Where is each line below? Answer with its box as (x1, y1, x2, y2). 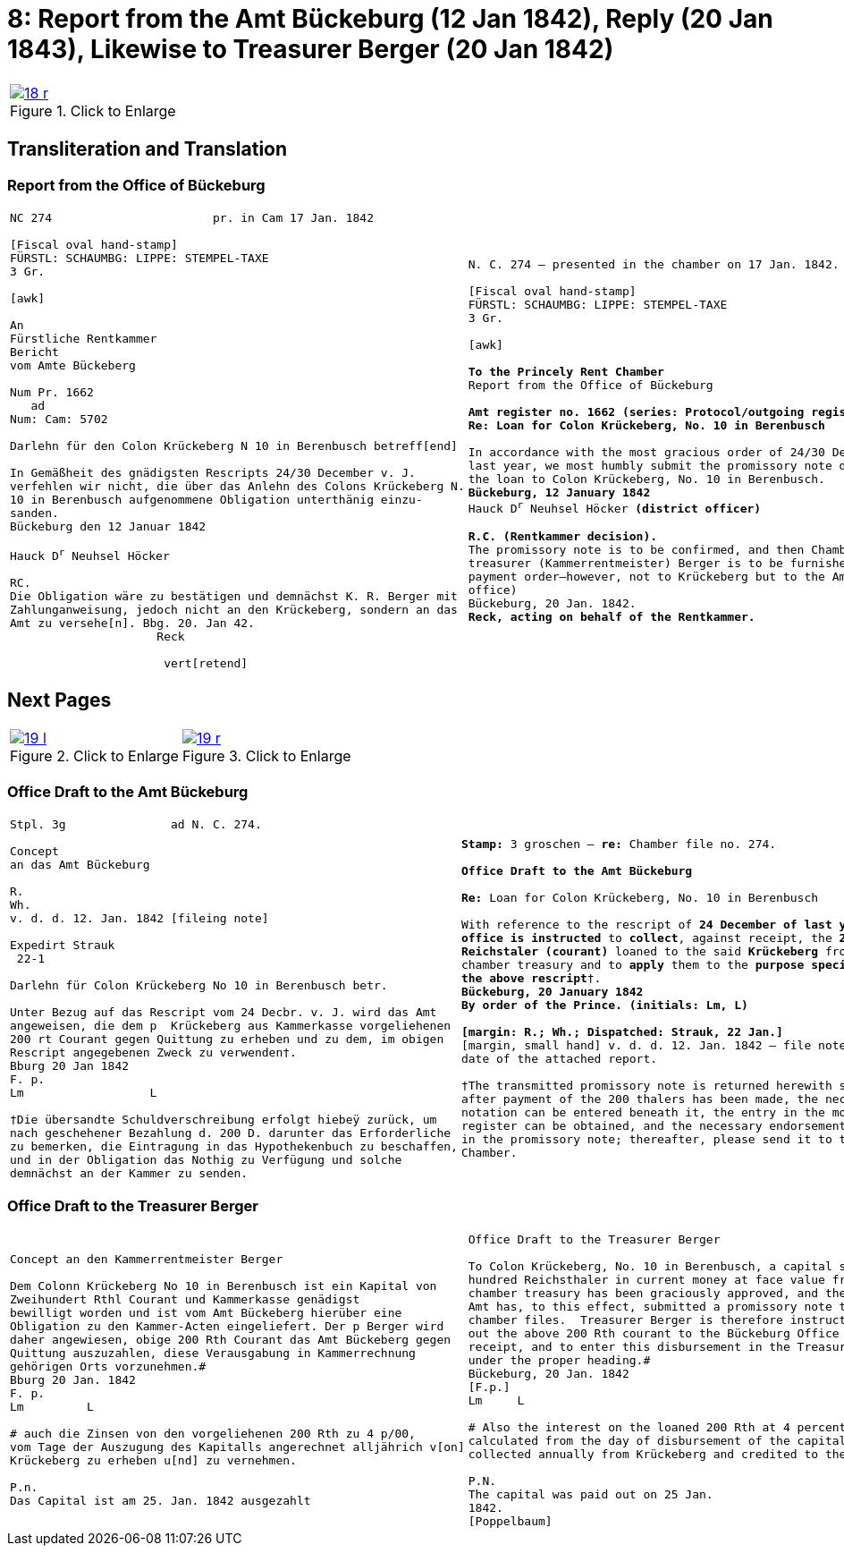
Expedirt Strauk (10, 938, 115, 952)
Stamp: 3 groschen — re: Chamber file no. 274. (460, 837, 777, 852)
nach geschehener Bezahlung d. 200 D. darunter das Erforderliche (10, 1125, 452, 1140)
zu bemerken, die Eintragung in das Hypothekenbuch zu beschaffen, (10, 1139, 458, 1153)
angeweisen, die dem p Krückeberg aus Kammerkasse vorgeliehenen (10, 1018, 452, 1032)
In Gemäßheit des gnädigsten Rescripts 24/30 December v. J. (10, 465, 416, 479)
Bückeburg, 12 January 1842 (468, 486, 651, 500)
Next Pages (7, 688, 112, 711)
